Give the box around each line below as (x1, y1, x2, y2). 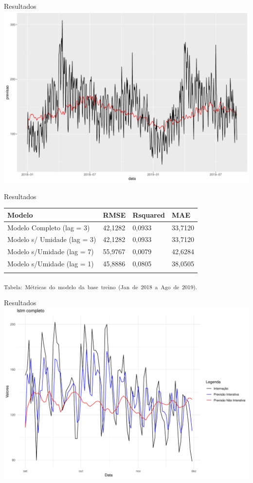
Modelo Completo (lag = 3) (7, 222, 90, 232)
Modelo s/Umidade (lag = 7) (7, 246, 94, 257)
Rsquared (132, 209, 165, 220)
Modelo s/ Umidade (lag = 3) (7, 234, 96, 244)
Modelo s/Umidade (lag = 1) (7, 259, 94, 269)
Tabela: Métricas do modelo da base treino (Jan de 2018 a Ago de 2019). (4, 283, 198, 291)
